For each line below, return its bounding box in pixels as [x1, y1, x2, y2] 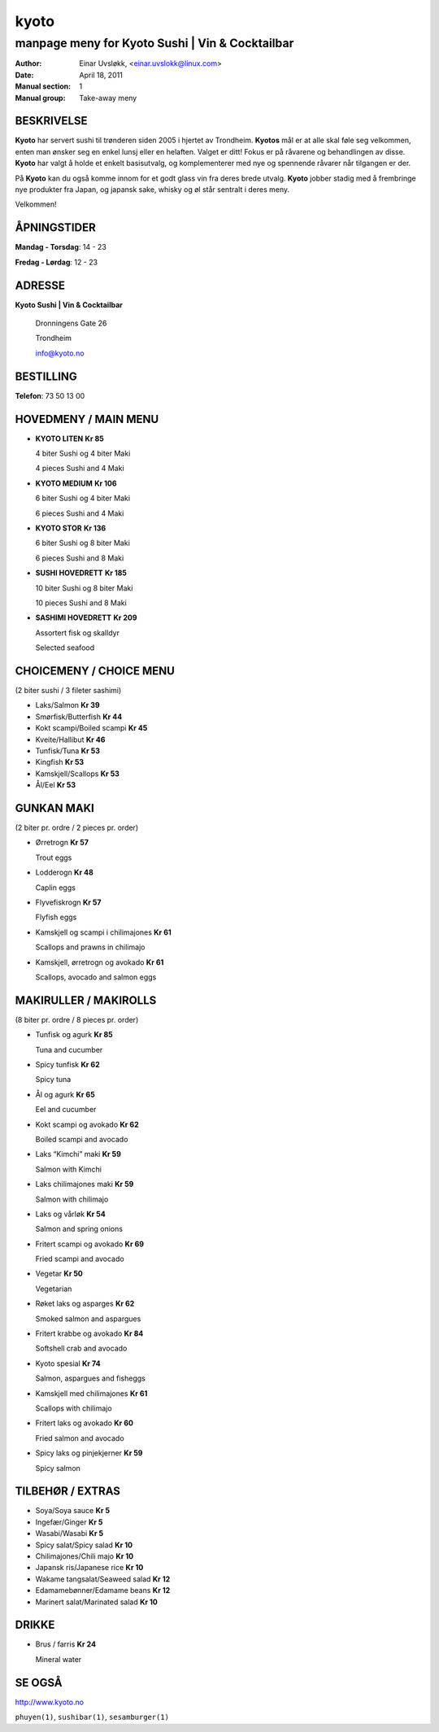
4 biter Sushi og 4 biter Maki [35, 448, 131, 458]
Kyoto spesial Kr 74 [35, 1359, 101, 1368]
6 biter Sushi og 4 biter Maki [35, 493, 130, 504]
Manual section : [15, 81, 72, 91]
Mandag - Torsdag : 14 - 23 [15, 242, 107, 252]
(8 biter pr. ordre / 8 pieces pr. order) [15, 1014, 139, 1024]
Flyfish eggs [35, 912, 77, 923]
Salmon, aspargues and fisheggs [35, 1373, 146, 1383]
